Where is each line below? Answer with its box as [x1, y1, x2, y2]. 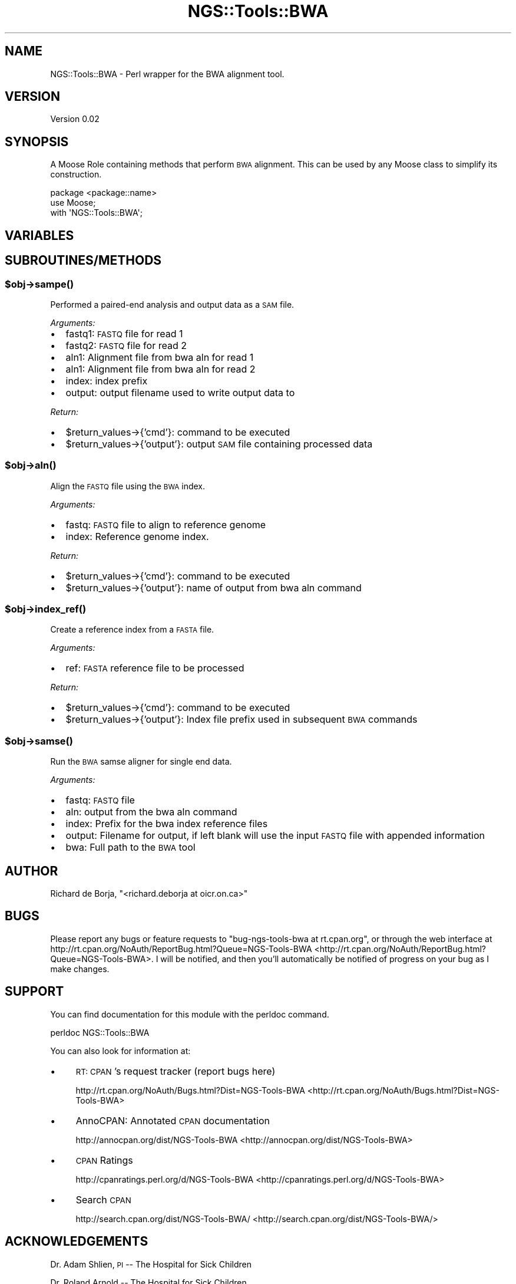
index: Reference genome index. [65, 530, 209, 542]
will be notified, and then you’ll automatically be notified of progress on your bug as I [160, 953, 489, 964]
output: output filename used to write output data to [65, 386, 295, 399]
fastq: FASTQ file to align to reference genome [65, 518, 266, 531]
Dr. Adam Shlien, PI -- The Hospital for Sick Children [50, 1259, 252, 1269]
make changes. [50, 963, 110, 974]
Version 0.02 [50, 114, 100, 124]
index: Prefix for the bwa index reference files [65, 818, 268, 830]
